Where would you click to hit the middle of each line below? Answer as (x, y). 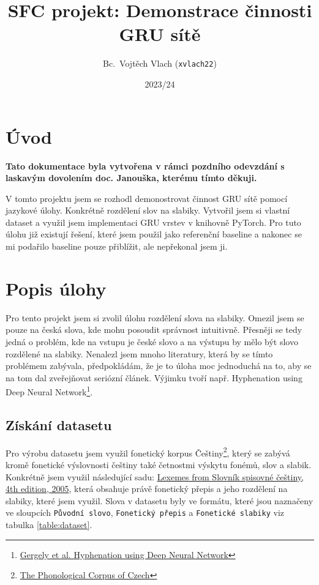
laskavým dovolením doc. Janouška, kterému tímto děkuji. (131, 178)
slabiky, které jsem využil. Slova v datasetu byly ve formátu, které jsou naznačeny (159, 500)
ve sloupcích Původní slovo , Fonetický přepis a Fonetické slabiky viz (145, 512)
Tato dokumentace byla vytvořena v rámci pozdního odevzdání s (145, 166)
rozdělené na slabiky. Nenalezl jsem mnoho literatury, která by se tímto (139, 353)
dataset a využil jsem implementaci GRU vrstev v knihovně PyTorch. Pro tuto (153, 222)
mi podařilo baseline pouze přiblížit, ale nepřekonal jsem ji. (117, 246)
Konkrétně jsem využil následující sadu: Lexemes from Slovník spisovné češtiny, (155, 476)
